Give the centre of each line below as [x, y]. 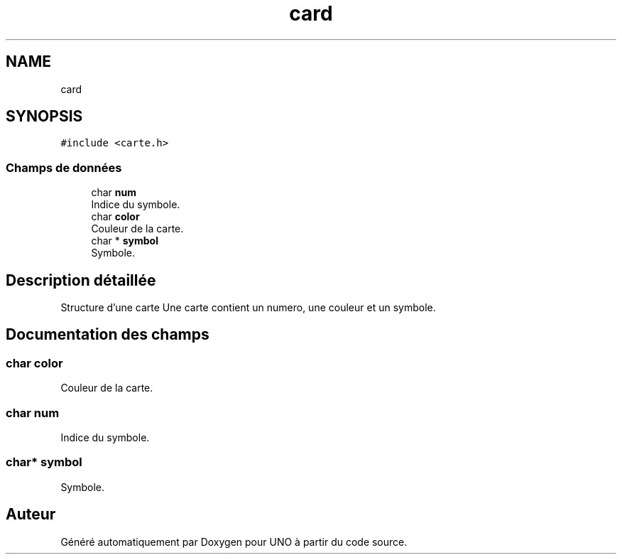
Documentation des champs [108, 335]
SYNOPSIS [44, 117]
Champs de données [64, 167]
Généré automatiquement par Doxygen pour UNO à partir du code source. [234, 542]
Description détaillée [81, 280]
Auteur [31, 515]
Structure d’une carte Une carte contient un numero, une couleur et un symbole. [248, 308]
